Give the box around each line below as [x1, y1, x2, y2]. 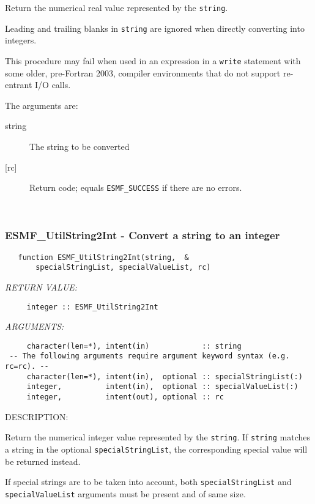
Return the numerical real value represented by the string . [5, 1, 228, 13]
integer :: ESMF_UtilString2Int [26, 302, 158, 311]
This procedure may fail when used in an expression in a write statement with [5, 54, 301, 67]
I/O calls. [35, 78, 71, 91]
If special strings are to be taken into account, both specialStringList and [5, 475, 292, 488]
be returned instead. [5, 454, 81, 467]
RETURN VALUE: [5, 280, 78, 293]
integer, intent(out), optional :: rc [26, 393, 224, 402]
